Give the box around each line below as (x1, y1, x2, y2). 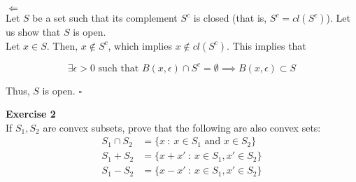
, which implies (108, 38, 172, 52)
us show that (6, 24, 61, 38)
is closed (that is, (193, 10, 267, 24)
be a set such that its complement (32, 10, 178, 24)
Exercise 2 (6, 106, 56, 121)
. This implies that (227, 38, 306, 52)
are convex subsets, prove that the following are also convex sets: (43, 120, 321, 134)
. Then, (46, 38, 78, 52)
